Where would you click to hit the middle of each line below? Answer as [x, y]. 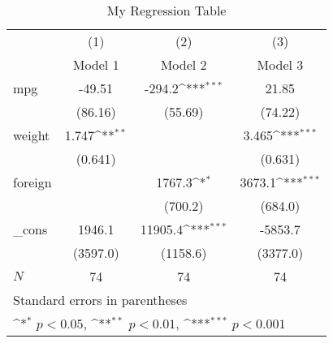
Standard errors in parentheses [100, 300]
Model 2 [184, 64]
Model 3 [280, 64]
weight [32, 135]
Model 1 [96, 64]
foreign [32, 182]
